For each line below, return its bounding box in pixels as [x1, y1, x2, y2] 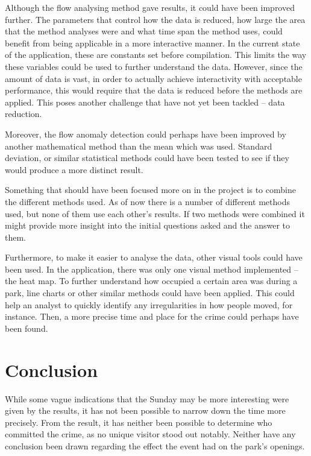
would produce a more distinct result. [5, 163, 143, 176]
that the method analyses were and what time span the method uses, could [5, 25, 283, 37]
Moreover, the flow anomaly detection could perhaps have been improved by [5, 127, 286, 140]
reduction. [5, 107, 42, 120]
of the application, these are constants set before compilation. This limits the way [5, 48, 307, 61]
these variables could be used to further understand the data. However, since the [5, 60, 303, 72]
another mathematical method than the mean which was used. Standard [5, 139, 272, 152]
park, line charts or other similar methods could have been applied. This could [5, 287, 295, 299]
